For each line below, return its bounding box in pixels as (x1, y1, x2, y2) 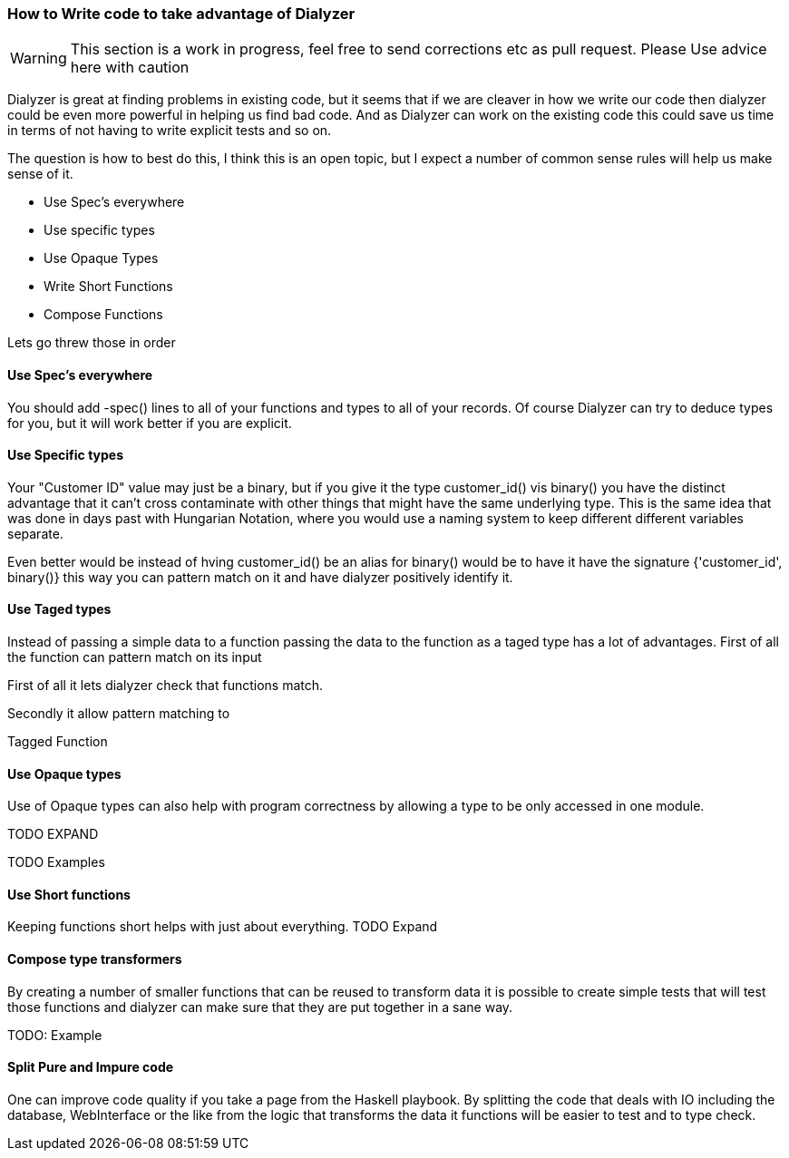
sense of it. (7, 166, 73, 182)
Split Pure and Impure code (7, 1059, 174, 1075)
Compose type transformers (7, 951, 182, 968)
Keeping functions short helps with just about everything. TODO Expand (7, 919, 438, 935)
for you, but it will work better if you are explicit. (7, 414, 292, 431)
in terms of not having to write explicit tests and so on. (7, 122, 332, 139)
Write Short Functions (44, 278, 173, 295)
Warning (10, 49, 67, 68)
